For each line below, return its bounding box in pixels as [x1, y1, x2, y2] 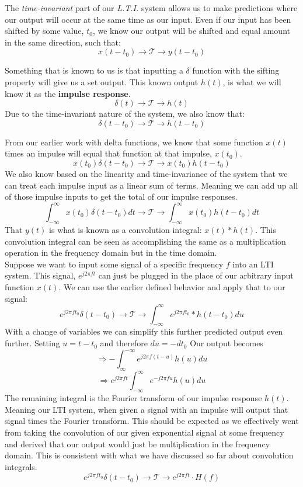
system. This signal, [5, 269, 76, 281]
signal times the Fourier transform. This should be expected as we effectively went [5, 415, 299, 427]
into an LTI [232, 258, 274, 270]
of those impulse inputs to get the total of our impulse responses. [5, 190, 238, 203]
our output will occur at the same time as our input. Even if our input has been [5, 13, 291, 25]
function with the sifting [192, 64, 280, 76]
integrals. [5, 460, 37, 472]
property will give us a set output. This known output [5, 75, 198, 88]
